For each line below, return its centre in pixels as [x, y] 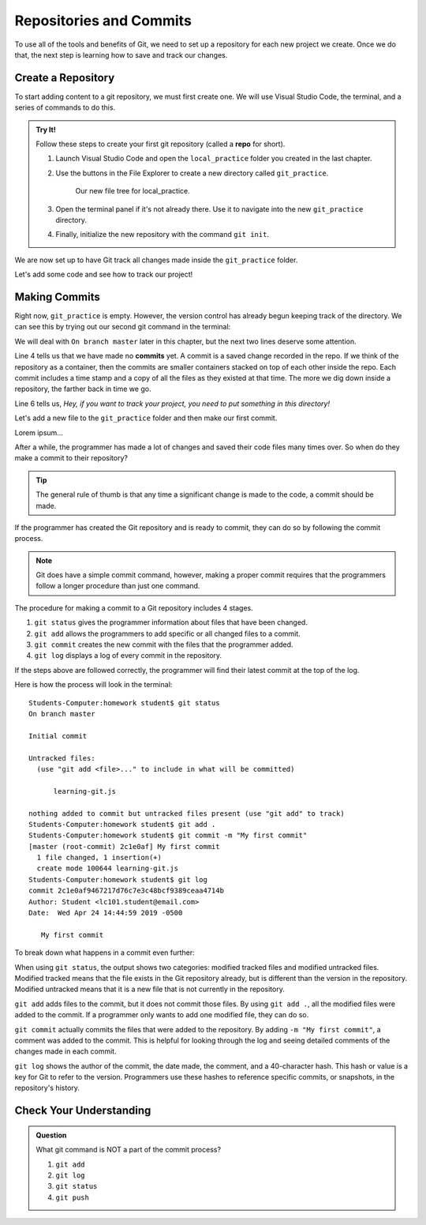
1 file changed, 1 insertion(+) [99, 858]
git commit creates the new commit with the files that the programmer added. [164, 644]
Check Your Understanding [83, 1111]
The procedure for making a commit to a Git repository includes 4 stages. [134, 607]
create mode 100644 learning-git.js [108, 868]
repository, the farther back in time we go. [83, 389]
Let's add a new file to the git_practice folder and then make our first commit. [146, 418]
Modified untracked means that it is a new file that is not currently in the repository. [150, 989]
